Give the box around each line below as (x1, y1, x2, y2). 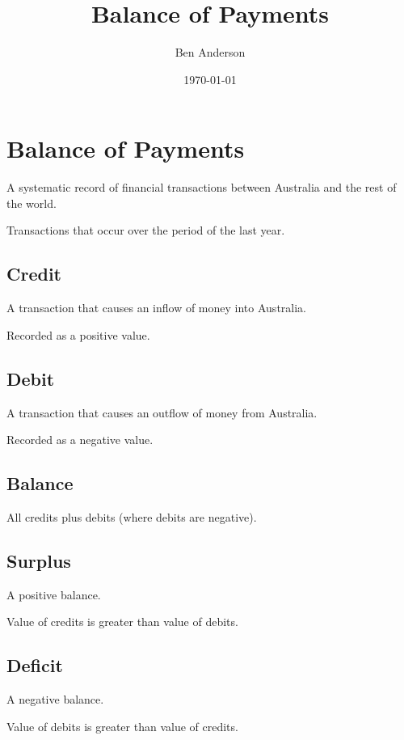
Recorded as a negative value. (6, 431, 154, 448)
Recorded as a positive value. (6, 326, 150, 343)
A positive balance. (6, 586, 101, 603)
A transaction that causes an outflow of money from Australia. (6, 404, 318, 421)
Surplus (6, 548, 71, 573)
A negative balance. (6, 691, 104, 708)
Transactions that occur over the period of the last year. (6, 222, 285, 239)
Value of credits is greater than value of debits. (6, 613, 238, 630)
